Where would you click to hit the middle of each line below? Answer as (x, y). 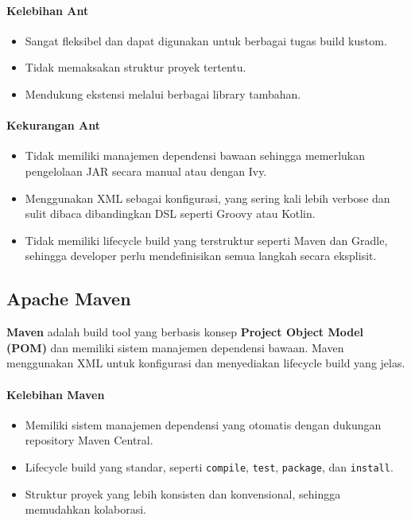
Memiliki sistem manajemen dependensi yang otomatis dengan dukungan (203, 424)
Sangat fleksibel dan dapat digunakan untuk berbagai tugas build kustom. (206, 40)
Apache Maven (69, 299)
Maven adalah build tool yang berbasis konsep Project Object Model (185, 332)
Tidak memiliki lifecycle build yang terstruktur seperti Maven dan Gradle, (206, 240)
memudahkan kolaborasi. (85, 509)
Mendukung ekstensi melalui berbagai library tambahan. (163, 93)
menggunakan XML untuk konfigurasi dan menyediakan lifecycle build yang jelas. (206, 363)
